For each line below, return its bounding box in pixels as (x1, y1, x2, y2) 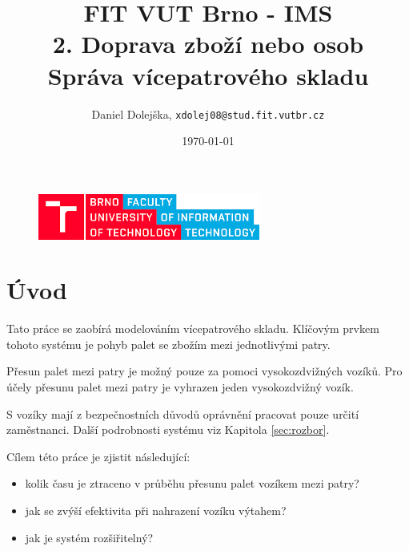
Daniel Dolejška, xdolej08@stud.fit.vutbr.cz (91, 105, 325, 122)
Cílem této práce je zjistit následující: (6, 448, 190, 464)
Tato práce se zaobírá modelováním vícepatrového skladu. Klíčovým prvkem (6, 320, 379, 337)
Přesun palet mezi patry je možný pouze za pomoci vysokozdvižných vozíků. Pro (6, 363, 403, 379)
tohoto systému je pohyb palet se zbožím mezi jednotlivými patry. (6, 335, 331, 352)
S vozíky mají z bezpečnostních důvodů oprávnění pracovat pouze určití (6, 405, 359, 422)
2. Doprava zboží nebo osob (52, 27, 364, 60)
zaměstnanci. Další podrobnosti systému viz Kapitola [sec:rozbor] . (6, 421, 330, 438)
